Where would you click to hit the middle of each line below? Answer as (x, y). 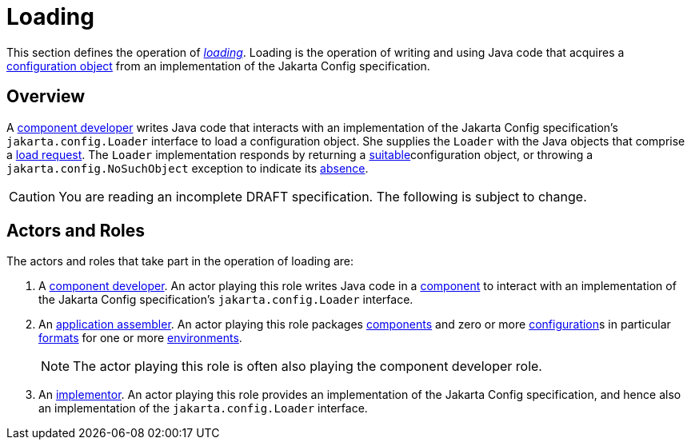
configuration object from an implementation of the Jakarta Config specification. (218, 66)
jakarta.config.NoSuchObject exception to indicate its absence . (188, 168)
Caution (32, 196)
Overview (46, 97)
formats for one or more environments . (140, 338)
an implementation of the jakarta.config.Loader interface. (203, 408)
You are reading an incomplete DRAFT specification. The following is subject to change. (323, 196)
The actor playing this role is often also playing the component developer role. (308, 366)
